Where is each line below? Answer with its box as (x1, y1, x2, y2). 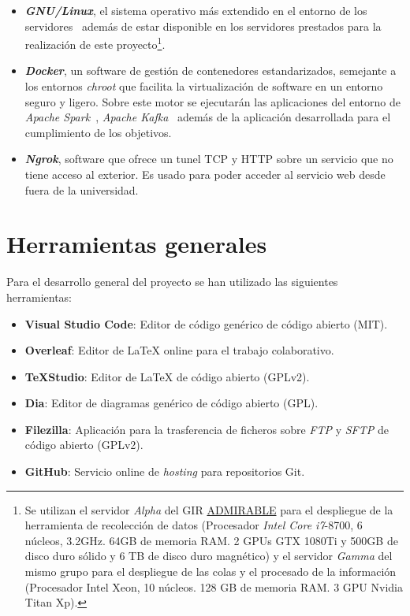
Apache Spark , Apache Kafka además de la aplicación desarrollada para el (24, 109, 391, 125)
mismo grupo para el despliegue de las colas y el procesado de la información (24, 563, 397, 580)
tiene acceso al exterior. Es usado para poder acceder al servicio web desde (24, 166, 386, 182)
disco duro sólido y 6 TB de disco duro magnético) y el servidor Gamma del (24, 547, 393, 564)
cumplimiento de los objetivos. (24, 124, 172, 140)
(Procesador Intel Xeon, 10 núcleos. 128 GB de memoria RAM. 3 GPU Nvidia (24, 578, 403, 595)
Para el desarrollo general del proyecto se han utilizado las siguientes (6, 273, 338, 290)
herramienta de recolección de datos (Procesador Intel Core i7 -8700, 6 (24, 517, 363, 533)
